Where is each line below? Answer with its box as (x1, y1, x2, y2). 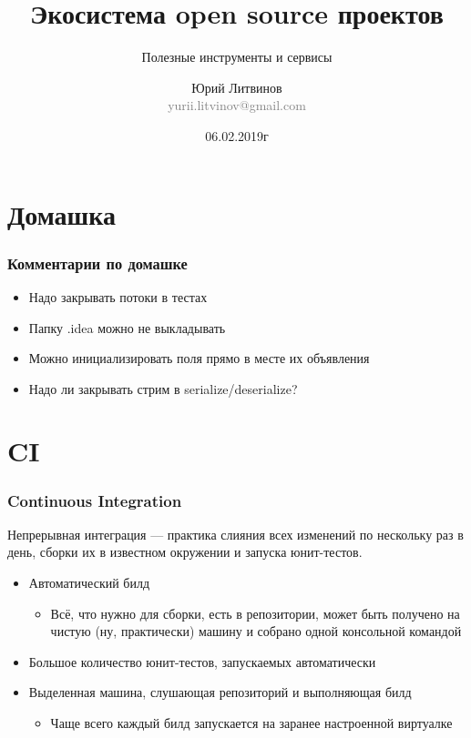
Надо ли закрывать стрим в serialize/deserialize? (28, 379, 298, 398)
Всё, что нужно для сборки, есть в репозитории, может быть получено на (50, 603, 460, 622)
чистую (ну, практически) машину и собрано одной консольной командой (50, 622, 462, 641)
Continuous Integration (7, 489, 182, 511)
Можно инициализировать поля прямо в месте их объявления (28, 349, 370, 368)
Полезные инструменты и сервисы (141, 47, 333, 66)
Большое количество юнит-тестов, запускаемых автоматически (28, 652, 376, 671)
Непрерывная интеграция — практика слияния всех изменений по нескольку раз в (7, 524, 464, 543)
